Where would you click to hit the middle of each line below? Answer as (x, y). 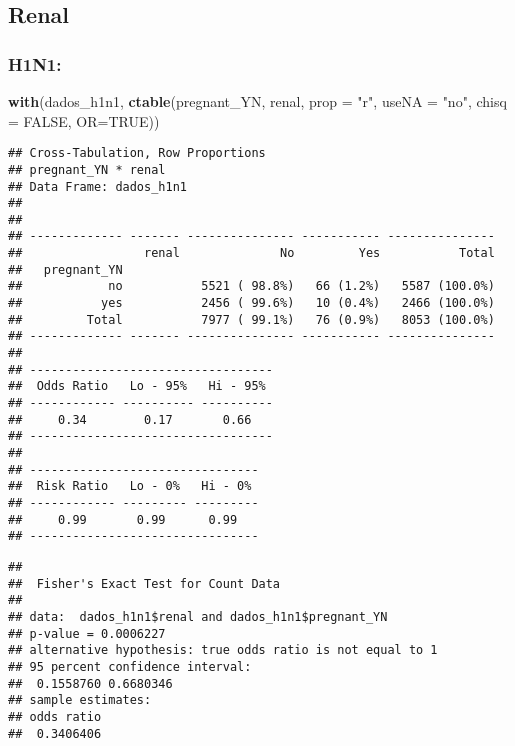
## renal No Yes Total (251, 253)
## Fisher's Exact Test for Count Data (144, 583)
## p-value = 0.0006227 (87, 633)
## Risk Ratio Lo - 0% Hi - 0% (130, 486)
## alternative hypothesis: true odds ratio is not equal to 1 (223, 650)
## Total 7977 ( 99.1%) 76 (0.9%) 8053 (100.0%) (251, 319)
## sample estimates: (80, 700)
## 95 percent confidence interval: (130, 666)
